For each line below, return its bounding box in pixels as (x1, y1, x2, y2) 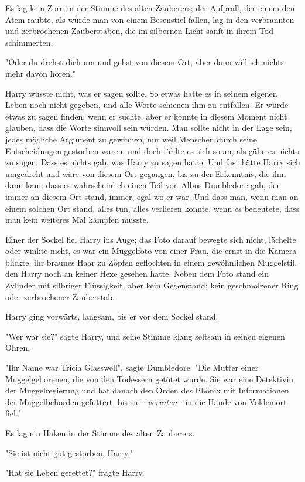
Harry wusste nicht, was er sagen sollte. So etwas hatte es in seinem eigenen (5, 87, 277, 99)
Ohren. (5, 341, 30, 354)
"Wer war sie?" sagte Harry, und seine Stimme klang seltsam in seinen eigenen (5, 330, 285, 342)
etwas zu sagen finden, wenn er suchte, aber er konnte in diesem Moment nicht (5, 110, 287, 122)
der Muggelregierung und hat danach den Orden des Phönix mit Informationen (5, 384, 289, 396)
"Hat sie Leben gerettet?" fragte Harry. (5, 466, 145, 478)
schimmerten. (5, 36, 53, 48)
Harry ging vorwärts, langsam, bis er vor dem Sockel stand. (5, 310, 218, 323)
